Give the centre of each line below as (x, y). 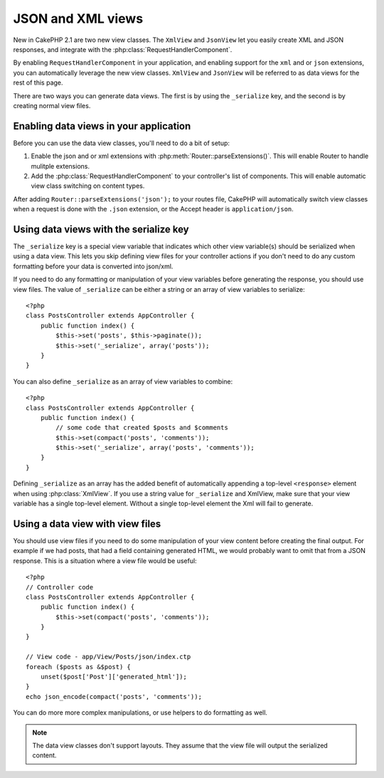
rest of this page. (38, 83)
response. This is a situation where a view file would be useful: (105, 561)
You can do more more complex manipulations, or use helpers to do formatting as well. (140, 713)
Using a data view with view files (87, 524)
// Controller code (60, 587)
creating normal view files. (52, 105)
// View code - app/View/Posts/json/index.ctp (108, 657)
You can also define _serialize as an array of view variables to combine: (123, 382)
